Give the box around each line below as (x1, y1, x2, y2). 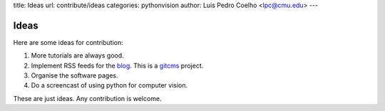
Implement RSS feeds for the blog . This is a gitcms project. (31, 61, 204, 70)
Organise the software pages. (31, 71, 118, 80)
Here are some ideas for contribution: (13, 38, 124, 46)
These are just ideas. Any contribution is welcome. (13, 94, 162, 102)
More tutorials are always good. (31, 51, 124, 60)
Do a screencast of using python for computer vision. (31, 81, 188, 90)
